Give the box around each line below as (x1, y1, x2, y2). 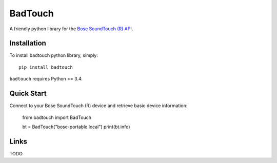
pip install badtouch (18, 64, 73, 70)
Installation (9, 39, 46, 48)
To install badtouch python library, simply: (9, 52, 98, 58)
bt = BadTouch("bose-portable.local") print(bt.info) (22, 124, 130, 130)
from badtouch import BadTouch (22, 114, 92, 120)
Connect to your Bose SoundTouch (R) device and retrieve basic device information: (9, 103, 188, 109)
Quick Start (9, 89, 47, 98)
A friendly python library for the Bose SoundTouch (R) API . (9, 26, 133, 32)
